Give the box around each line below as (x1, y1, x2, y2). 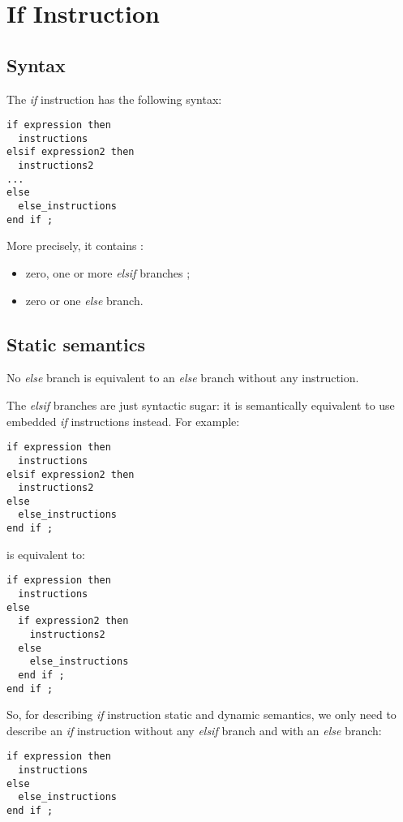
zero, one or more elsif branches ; (25, 265, 191, 282)
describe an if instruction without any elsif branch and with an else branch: (6, 721, 382, 738)
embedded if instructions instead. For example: (6, 412, 240, 429)
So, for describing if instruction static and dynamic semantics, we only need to (6, 706, 397, 723)
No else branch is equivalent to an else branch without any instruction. (6, 369, 359, 386)
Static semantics (6, 331, 145, 356)
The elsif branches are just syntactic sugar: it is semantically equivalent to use (6, 397, 395, 413)
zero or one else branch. (25, 291, 144, 308)
